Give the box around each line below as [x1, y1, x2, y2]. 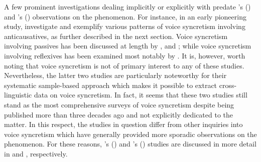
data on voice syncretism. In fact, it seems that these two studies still [34, 89, 247, 100]
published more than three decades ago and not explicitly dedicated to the [4, 109, 233, 119]
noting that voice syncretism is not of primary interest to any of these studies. [4, 60, 244, 70]
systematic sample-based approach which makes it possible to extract [4, 79, 217, 90]
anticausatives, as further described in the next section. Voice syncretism [4, 30, 228, 41]
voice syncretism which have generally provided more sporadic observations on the [4, 128, 257, 139]
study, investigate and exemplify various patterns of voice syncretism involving [4, 21, 245, 31]
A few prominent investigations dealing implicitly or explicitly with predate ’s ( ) [4, 1, 251, 11]
